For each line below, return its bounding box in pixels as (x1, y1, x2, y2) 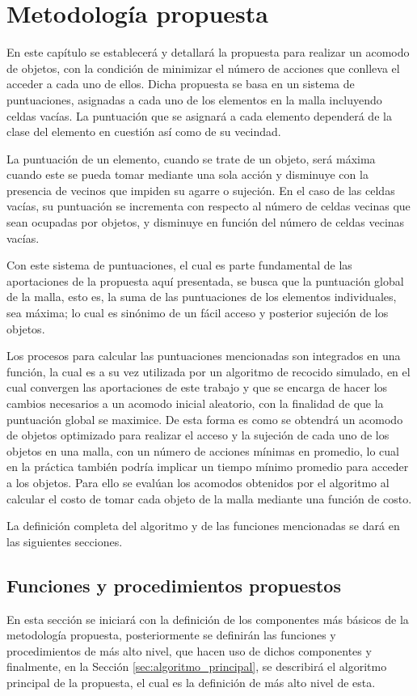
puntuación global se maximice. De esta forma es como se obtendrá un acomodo (6, 410, 403, 427)
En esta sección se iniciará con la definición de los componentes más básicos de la (6, 610, 409, 627)
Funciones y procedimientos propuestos (6, 572, 341, 597)
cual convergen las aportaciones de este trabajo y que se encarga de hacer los (6, 379, 388, 396)
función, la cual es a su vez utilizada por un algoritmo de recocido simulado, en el (6, 363, 411, 380)
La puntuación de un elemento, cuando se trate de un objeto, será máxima (6, 150, 376, 167)
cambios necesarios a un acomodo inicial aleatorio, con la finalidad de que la (6, 395, 384, 411)
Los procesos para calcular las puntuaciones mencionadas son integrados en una (6, 347, 401, 364)
